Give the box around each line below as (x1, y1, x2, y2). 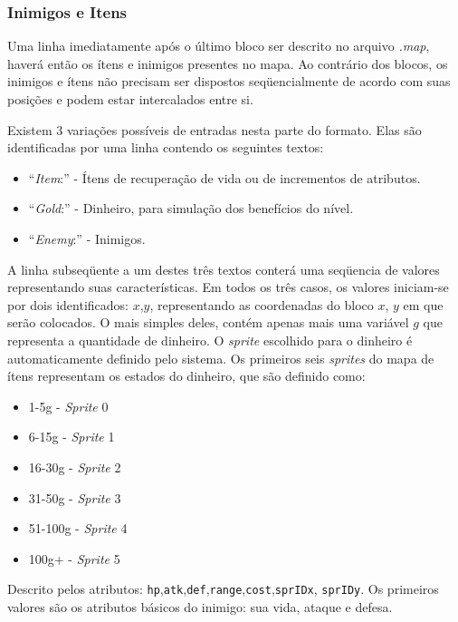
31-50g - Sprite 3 (28, 488, 121, 507)
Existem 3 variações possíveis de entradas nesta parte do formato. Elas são (7, 120, 422, 139)
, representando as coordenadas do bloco (149, 295, 374, 314)
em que (403, 295, 444, 314)
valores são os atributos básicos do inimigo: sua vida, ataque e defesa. (7, 597, 393, 616)
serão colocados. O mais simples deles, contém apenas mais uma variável (7, 313, 409, 332)
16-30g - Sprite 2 (28, 457, 121, 476)
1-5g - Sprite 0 (28, 396, 109, 415)
